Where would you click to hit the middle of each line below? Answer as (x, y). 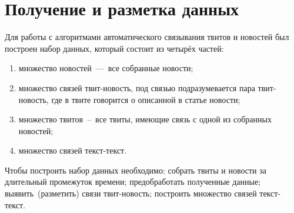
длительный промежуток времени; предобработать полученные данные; (133, 182)
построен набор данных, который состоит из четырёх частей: (114, 48)
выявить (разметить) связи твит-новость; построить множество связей (131, 193)
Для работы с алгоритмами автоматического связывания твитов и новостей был (147, 37)
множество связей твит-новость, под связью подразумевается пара (137, 87)
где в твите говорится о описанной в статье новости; (146, 99)
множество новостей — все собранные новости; (106, 68)
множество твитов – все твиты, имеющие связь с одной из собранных (145, 119)
